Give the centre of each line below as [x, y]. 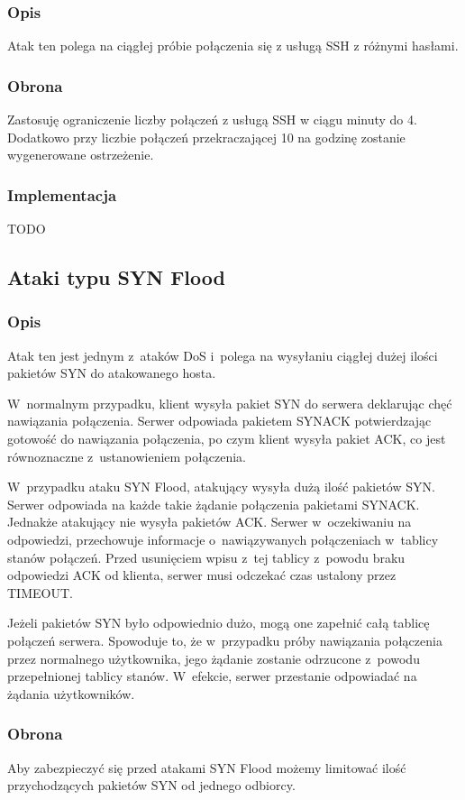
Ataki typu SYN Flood [116, 277]
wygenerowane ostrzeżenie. [81, 155]
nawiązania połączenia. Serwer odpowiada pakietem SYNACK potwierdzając [219, 421]
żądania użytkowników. [71, 693]
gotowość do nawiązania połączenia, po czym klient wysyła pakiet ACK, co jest [227, 438]
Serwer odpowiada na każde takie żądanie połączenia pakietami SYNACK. [214, 504]
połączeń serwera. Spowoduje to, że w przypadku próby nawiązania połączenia [225, 640]
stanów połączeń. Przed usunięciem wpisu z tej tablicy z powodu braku [206, 557]
